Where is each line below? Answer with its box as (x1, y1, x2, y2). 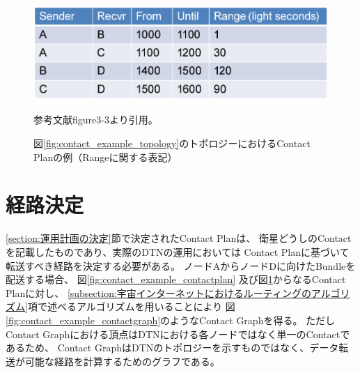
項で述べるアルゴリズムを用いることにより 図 (27, 299, 235, 314)
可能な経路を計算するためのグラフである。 (24, 353, 220, 368)
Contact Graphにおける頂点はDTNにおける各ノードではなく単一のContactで (6, 326, 350, 341)
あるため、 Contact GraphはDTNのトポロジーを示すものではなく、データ (6, 340, 339, 355)
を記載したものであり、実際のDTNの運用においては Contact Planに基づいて (6, 244, 350, 259)
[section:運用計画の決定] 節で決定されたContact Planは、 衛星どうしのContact (6, 231, 352, 245)
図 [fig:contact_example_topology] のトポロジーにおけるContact (33, 136, 311, 151)
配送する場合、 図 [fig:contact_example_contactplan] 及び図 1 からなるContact (6, 272, 346, 287)
